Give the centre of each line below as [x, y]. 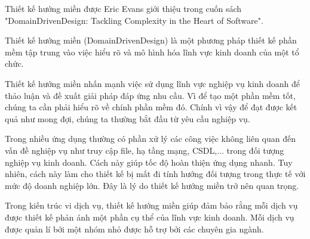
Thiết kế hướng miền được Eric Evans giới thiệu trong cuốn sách [123, 8]
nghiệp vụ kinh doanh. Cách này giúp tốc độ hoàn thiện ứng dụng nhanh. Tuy [149, 162]
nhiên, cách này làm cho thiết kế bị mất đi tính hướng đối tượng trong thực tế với [155, 174]
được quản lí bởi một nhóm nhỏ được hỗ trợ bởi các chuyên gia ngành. [134, 229]
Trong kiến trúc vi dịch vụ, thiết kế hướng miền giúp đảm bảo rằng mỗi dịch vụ [151, 205]
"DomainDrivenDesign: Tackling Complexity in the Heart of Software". [134, 20]
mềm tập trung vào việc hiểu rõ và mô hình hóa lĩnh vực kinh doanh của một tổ [152, 52]
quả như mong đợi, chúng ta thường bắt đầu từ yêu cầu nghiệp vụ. [128, 118]
